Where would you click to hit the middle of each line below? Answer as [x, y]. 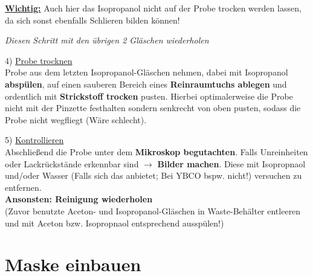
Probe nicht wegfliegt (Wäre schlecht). [76, 119]
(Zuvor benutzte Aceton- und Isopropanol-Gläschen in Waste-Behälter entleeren [153, 210]
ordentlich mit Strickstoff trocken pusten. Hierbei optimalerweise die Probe [149, 96]
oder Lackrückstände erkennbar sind [72, 163]
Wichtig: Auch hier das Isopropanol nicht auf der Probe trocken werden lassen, [153, 8]
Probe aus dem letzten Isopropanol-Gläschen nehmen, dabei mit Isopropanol [147, 72]
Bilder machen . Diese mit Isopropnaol [231, 163]
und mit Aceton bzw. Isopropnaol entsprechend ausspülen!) [115, 223]
